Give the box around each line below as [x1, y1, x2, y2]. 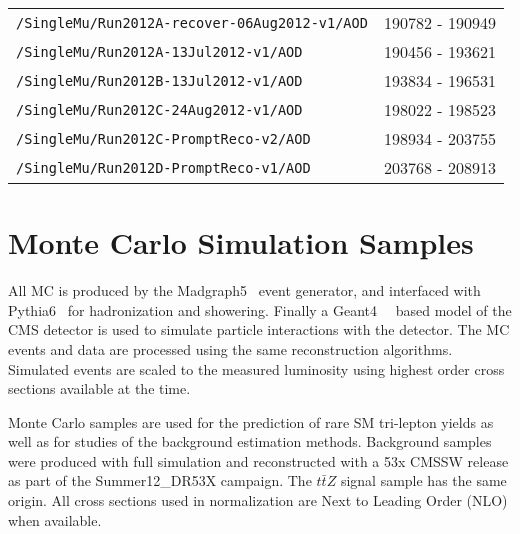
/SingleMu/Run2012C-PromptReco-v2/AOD [16, 130, 311, 147]
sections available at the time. [8, 378, 191, 399]
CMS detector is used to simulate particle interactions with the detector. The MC [8, 319, 510, 340]
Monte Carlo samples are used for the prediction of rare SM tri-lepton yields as [8, 411, 494, 432]
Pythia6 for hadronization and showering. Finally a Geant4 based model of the [8, 299, 512, 320]
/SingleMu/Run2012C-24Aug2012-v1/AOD [16, 101, 303, 118]
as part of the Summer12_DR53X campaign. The [8, 470, 312, 491]
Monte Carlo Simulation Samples [8, 222, 474, 263]
